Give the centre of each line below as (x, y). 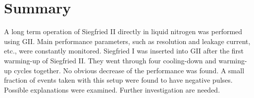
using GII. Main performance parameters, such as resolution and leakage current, (127, 41)
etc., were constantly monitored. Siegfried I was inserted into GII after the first (124, 51)
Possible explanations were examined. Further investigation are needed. (112, 89)
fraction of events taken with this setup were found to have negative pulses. (118, 80)
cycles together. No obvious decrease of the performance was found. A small (129, 70)
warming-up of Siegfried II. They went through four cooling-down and (110, 60)
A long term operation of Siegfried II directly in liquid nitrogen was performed (123, 31)
